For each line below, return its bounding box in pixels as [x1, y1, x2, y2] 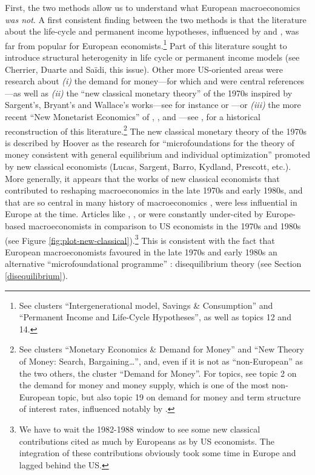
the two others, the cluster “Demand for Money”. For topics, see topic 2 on [19, 366, 297, 379]
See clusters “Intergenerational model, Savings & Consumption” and [19, 298, 273, 311]
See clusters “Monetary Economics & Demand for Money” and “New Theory [19, 343, 304, 355]
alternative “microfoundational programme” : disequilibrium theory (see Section [5, 257, 302, 270]
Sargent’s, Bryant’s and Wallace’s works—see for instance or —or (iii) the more [5, 98, 301, 111]
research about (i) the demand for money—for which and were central [5, 75, 265, 87]
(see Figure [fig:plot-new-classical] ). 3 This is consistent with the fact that [5, 232, 275, 246]
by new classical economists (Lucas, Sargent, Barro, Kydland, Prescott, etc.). [5, 160, 291, 173]
